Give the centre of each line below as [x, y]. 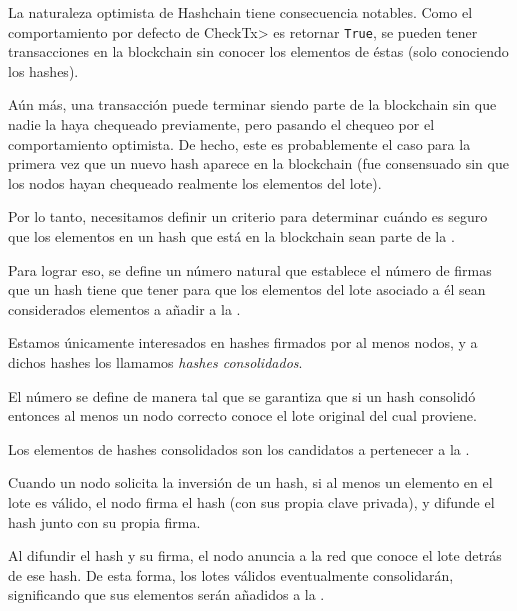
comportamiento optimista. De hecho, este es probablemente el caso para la [239, 143]
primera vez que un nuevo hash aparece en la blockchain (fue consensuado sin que [258, 163]
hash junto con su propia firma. [104, 521]
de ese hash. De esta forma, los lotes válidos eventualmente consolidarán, [231, 574]
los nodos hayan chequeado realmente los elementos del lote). [195, 182]
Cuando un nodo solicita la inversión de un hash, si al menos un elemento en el [250, 482]
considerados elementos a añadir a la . [124, 308]
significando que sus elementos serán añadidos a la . [166, 594]
